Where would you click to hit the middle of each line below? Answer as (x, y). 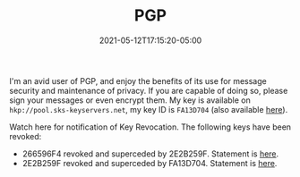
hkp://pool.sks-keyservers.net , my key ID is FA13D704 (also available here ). (149, 109)
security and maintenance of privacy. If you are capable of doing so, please (149, 90)
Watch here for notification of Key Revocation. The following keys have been (150, 127)
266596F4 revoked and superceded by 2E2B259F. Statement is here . (150, 154)
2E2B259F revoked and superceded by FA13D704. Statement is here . (150, 163)
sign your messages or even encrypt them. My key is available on (130, 100)
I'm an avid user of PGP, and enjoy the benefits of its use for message (138, 80)
